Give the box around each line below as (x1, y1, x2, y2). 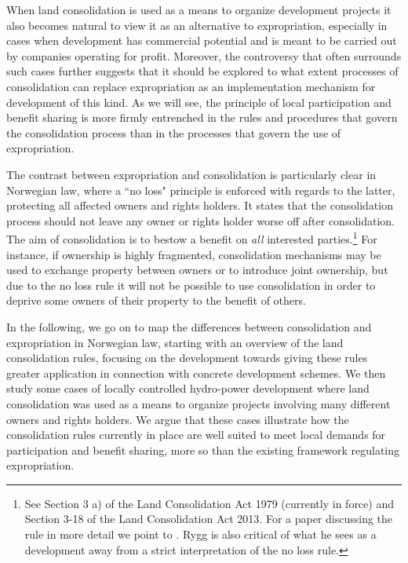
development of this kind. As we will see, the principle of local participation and (6, 93, 392, 110)
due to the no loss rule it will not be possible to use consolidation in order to (6, 276, 376, 293)
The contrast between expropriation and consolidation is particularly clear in (6, 166, 377, 182)
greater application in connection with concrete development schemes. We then (6, 364, 386, 381)
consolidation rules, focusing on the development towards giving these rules (6, 349, 368, 366)
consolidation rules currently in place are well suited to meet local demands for (6, 426, 386, 443)
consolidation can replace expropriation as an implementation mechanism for (6, 78, 376, 94)
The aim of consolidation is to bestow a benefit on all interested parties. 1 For (6, 228, 377, 247)
